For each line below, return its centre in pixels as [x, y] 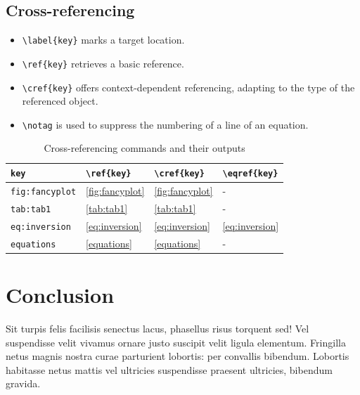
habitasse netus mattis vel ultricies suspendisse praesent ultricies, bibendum [169, 369]
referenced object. [60, 101]
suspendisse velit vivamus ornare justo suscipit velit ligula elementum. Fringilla [176, 342]
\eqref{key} [250, 174]
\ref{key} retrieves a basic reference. [103, 63]
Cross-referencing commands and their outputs [144, 148]
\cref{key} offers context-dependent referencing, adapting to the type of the [188, 87]
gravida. [23, 383]
